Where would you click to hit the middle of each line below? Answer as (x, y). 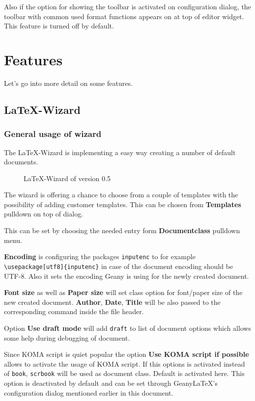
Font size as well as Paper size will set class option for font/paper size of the (123, 292)
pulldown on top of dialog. (44, 214)
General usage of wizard (53, 134)
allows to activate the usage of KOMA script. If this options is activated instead (125, 363)
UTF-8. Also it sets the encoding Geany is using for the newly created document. (127, 276)
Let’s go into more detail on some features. (68, 83)
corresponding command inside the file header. (74, 311)
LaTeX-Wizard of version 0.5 (67, 178)
